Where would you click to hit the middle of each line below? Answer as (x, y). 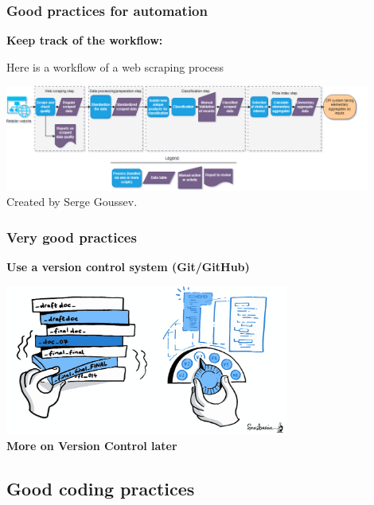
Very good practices (72, 237)
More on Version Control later (92, 446)
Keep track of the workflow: (85, 40)
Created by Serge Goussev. (72, 202)
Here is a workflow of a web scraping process (115, 66)
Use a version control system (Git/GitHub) (128, 266)
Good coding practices (101, 489)
